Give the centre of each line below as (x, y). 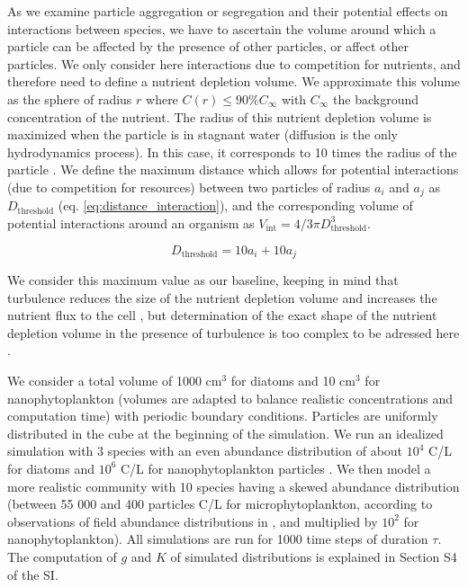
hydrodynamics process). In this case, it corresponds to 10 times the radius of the (232, 151)
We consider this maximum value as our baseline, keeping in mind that (203, 280)
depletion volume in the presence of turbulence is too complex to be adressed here (234, 332)
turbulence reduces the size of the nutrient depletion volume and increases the (222, 297)
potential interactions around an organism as (131, 222)
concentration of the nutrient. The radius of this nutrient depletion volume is (220, 116)
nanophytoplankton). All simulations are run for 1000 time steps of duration (218, 539)
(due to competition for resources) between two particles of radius (189, 187)
